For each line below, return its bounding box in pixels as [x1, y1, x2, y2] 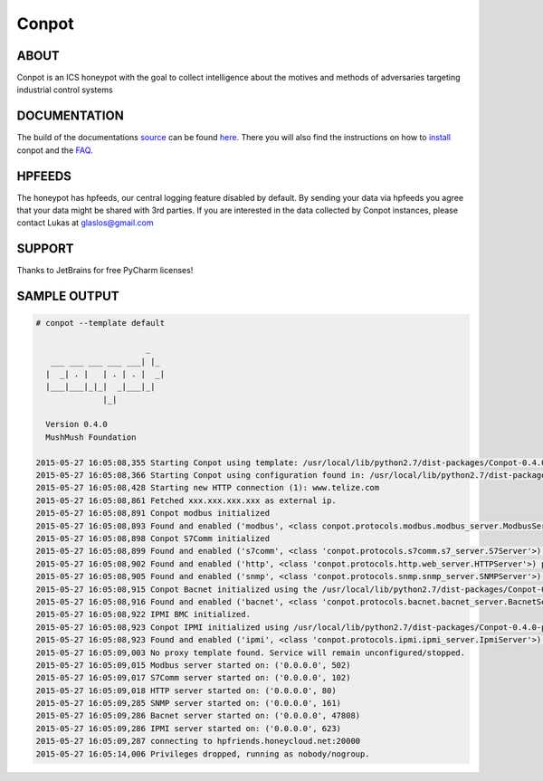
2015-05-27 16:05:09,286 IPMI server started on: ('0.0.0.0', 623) [35, 723, 342, 733]
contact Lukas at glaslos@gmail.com [16, 217, 154, 228]
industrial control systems [16, 84, 113, 95]
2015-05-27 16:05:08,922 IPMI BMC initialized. [35, 609, 251, 620]
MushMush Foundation [45, 432, 137, 443]
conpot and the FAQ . [16, 145, 94, 156]
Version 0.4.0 [45, 419, 109, 430]
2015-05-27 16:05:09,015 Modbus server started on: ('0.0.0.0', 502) [35, 660, 351, 670]
